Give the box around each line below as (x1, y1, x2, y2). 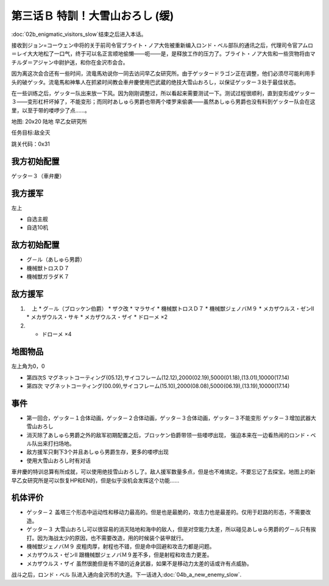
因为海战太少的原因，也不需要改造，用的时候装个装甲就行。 (37, 534, 187, 541)
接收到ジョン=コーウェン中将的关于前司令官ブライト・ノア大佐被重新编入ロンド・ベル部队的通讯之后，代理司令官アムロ (11, 41, 314, 49)
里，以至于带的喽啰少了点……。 (11, 107, 91, 114)
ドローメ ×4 (41, 331, 72, 338)
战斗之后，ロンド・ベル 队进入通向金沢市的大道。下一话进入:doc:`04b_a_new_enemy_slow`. (11, 571, 242, 579)
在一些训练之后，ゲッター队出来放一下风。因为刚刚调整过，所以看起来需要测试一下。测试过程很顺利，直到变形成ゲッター (11, 89, 316, 97)
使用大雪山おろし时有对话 (26, 457, 91, 464)
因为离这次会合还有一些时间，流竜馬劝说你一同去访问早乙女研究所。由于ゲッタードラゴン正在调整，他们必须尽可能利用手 (11, 70, 316, 77)
